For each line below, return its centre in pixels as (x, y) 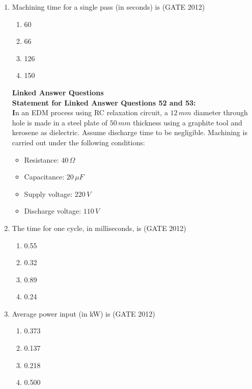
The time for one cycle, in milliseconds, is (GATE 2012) (99, 228)
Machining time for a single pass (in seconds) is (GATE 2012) (108, 7)
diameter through (221, 112)
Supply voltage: (48, 193)
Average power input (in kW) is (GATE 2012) (83, 313)
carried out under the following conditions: (78, 142)
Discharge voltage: (53, 211)
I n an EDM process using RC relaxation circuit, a (90, 112)
